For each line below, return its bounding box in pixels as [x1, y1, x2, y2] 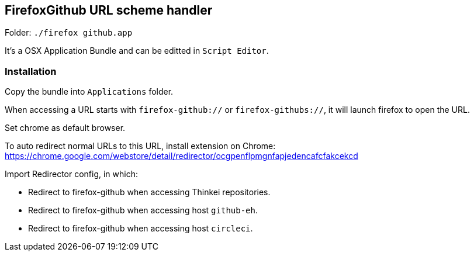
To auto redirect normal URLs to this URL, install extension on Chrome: [5, 141, 276, 151]
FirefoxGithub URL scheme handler [5, 3, 213, 18]
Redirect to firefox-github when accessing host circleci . [28, 223, 253, 234]
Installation [5, 65, 57, 77]
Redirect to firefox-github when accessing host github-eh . [28, 205, 258, 216]
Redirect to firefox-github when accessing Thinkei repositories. [28, 187, 271, 198]
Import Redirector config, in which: [5, 169, 138, 179]
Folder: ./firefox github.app [5, 27, 133, 38]
